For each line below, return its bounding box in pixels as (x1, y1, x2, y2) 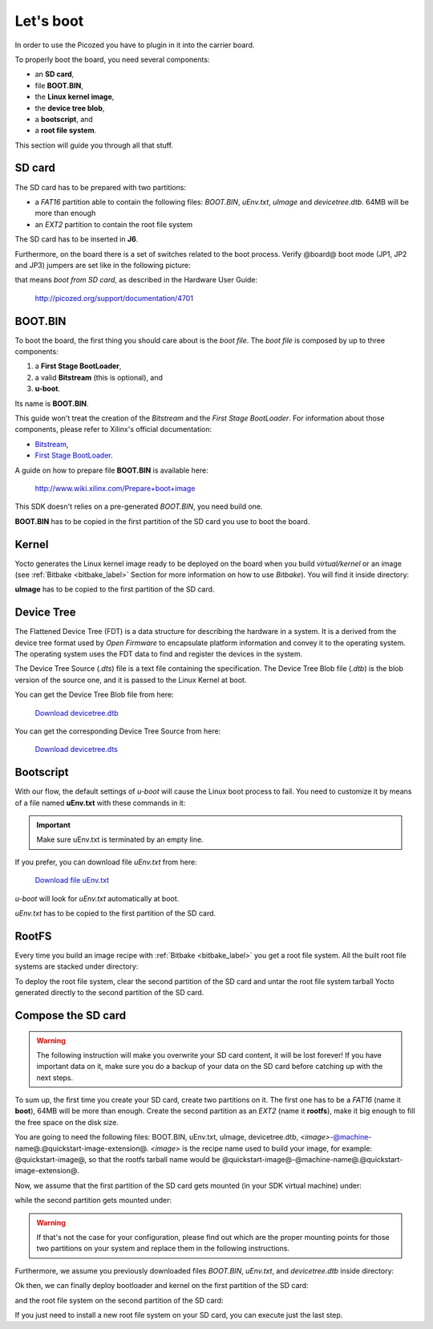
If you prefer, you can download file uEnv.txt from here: (14, 857, 197, 867)
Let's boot (14, 12, 84, 30)
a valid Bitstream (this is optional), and (34, 372, 164, 382)
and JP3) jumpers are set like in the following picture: (14, 260, 192, 270)
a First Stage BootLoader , (34, 361, 122, 371)
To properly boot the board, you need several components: (14, 55, 210, 64)
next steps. (36, 1072, 74, 1083)
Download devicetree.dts (34, 745, 118, 754)
